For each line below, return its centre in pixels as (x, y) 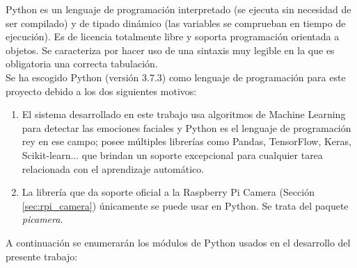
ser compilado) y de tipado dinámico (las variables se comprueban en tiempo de (176, 23)
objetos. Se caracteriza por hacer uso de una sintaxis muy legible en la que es (170, 50)
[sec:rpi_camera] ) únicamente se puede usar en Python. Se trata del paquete (185, 205)
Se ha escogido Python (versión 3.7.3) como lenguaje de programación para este (176, 77)
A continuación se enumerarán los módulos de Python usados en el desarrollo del (178, 242)
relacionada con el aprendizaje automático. (113, 168)
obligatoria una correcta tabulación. (82, 64)
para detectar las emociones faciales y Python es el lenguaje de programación (187, 127)
